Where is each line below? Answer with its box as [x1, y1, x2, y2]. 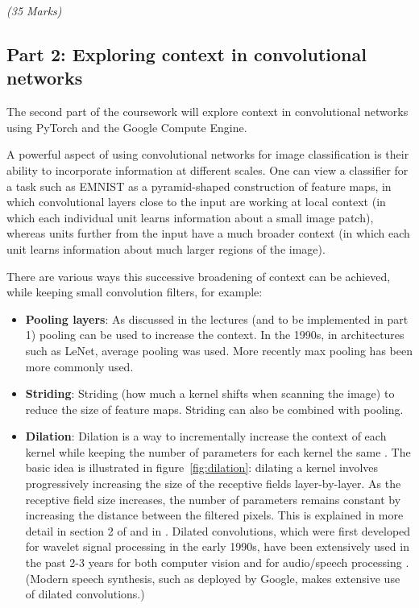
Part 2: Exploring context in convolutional [6, 41, 367, 66]
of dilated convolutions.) [25, 585, 145, 602]
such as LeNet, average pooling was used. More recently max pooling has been [25, 341, 413, 358]
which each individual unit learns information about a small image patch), [6, 209, 374, 225]
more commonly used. [25, 358, 134, 374]
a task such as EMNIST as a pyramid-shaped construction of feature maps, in [6, 177, 392, 194]
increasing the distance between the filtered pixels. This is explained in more [25, 507, 404, 523]
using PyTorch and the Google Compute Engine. [6, 118, 247, 135]
